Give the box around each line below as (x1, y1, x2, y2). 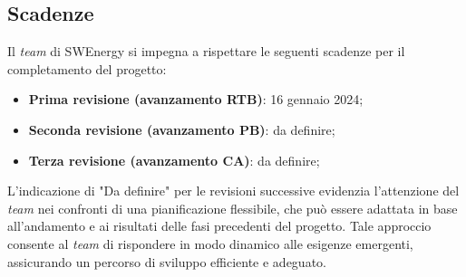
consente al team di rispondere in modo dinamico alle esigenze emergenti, (7, 234, 413, 253)
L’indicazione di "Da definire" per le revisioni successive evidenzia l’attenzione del (7, 181, 460, 200)
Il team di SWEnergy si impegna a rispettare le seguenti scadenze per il (7, 42, 405, 61)
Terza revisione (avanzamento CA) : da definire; (28, 150, 320, 169)
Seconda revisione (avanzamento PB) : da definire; (28, 119, 335, 138)
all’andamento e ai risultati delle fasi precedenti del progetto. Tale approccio (7, 216, 432, 235)
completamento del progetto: (7, 59, 167, 78)
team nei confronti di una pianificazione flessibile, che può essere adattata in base (7, 198, 458, 217)
